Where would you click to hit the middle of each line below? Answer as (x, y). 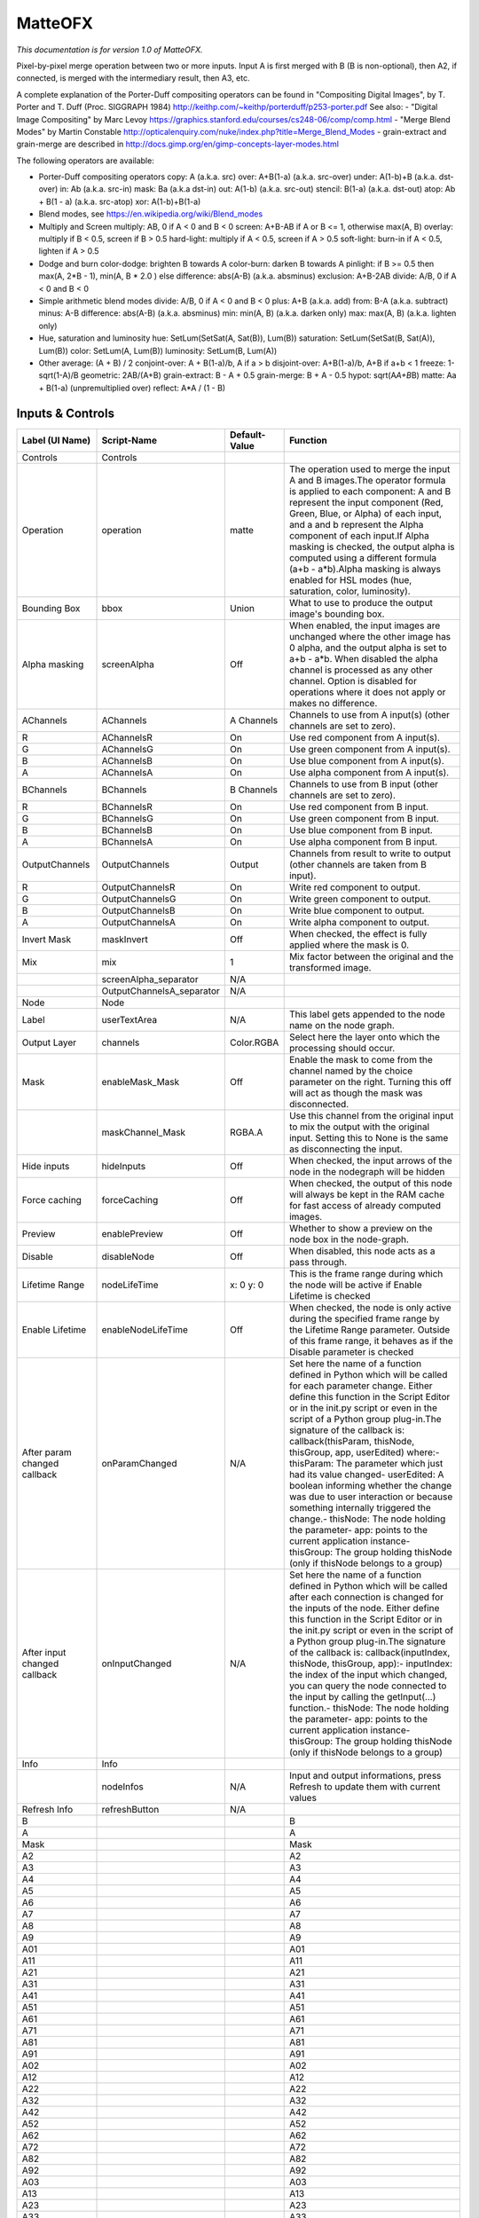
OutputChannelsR (138, 887)
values (302, 1797)
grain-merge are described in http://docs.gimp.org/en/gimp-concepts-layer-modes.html (177, 144)
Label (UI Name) (56, 440)
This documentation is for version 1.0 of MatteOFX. (110, 50)
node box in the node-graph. (349, 1239)
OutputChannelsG (139, 899)
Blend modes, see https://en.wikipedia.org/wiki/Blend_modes (151, 214)
